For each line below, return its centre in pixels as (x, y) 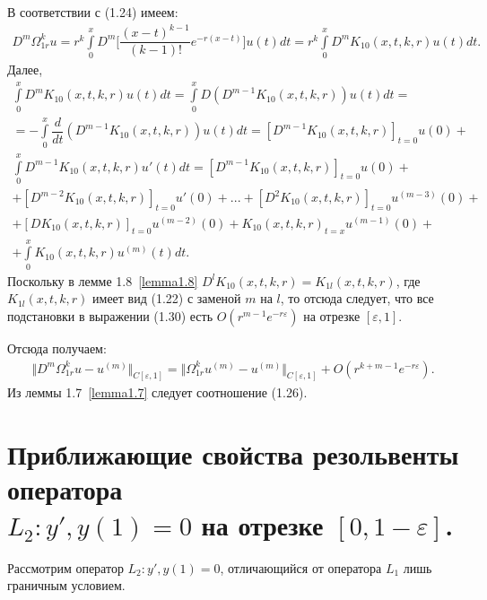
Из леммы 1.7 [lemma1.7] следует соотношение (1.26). (157, 392)
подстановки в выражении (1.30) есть (110, 316)
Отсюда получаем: (57, 348)
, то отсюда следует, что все (357, 298)
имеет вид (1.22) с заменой (167, 298)
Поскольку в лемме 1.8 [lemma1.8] (103, 280)
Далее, (25, 69)
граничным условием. (66, 585)
